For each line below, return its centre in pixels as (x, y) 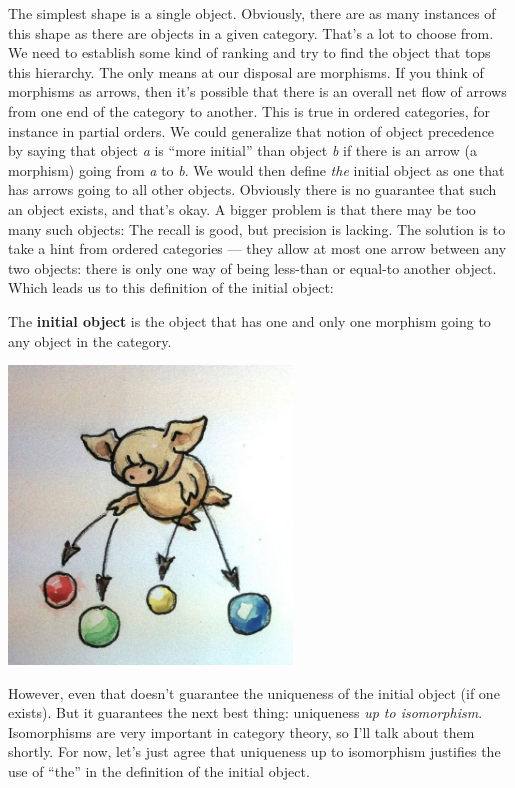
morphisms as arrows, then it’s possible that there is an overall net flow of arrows (257, 91)
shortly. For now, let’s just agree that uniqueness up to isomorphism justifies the (254, 751)
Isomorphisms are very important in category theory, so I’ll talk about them (241, 731)
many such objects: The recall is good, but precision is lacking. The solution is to (257, 228)
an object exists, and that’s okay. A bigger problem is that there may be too (242, 208)
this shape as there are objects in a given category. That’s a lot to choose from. (251, 32)
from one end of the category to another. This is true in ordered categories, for (249, 110)
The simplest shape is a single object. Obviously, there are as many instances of (252, 13)
